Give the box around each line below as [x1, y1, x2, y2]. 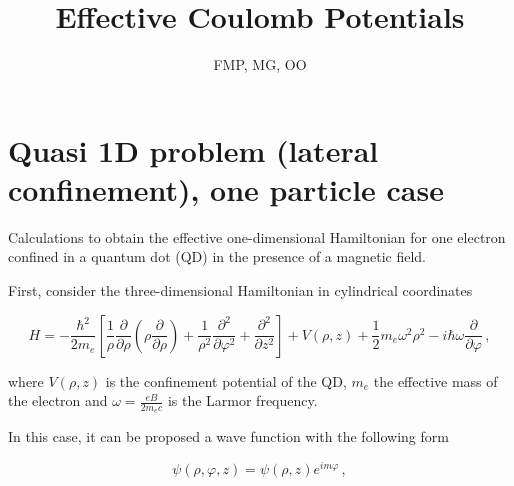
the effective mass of [373, 370, 498, 391]
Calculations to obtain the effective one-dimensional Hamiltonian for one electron [8, 226, 506, 247]
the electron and [8, 390, 108, 411]
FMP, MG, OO [213, 54, 307, 75]
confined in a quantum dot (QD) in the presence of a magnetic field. [8, 246, 426, 267]
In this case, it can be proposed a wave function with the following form [8, 426, 449, 447]
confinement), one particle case [8, 168, 444, 209]
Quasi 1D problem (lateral [8, 129, 379, 170]
